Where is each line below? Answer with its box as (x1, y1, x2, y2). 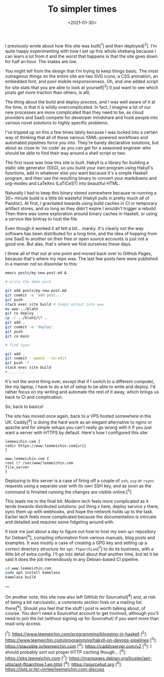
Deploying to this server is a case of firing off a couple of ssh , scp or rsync (5, 478, 154, 484)
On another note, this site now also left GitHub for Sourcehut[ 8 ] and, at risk (5, 593, 156, 600)
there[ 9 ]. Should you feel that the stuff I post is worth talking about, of (5, 604, 146, 611)
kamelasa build (5, 575, 36, 580)
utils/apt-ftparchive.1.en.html (5, 661, 63, 667)
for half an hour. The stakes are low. (5, 58, 77, 64)
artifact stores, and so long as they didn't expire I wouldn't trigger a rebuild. (5, 206, 157, 212)
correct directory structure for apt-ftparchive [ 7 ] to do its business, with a (5, 545, 154, 552)
